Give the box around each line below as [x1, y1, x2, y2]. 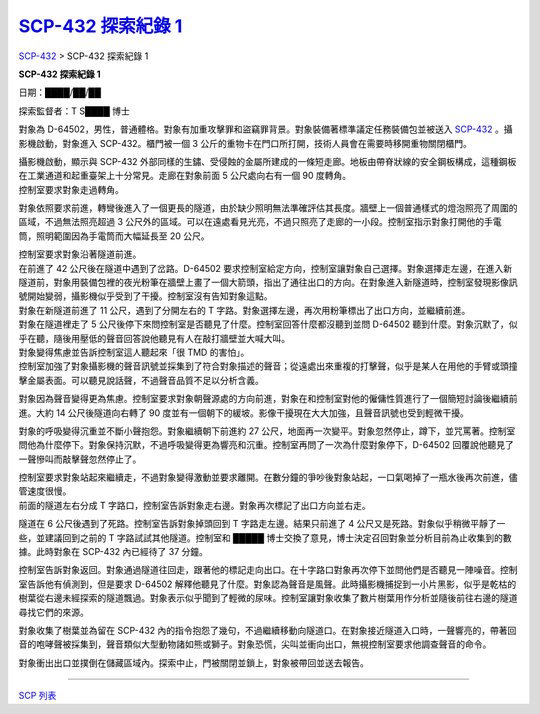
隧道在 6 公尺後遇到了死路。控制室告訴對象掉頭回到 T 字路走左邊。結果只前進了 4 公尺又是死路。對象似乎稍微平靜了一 [18, 518, 506, 530]
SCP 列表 [18, 690, 57, 702]
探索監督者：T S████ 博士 [18, 105, 130, 117]
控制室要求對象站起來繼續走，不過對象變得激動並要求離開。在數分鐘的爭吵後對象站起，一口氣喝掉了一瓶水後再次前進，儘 [18, 471, 518, 484]
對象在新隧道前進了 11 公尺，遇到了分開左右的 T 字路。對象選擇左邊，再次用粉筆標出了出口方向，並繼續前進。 [18, 304, 471, 316]
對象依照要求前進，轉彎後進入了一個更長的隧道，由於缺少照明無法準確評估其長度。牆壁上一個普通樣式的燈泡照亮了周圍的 [18, 202, 518, 214]
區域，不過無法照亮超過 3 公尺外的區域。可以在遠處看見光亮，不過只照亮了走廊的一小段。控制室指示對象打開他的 [18, 216, 485, 228]
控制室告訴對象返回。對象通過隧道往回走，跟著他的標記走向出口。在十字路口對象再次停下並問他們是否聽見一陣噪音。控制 [18, 564, 518, 576]
